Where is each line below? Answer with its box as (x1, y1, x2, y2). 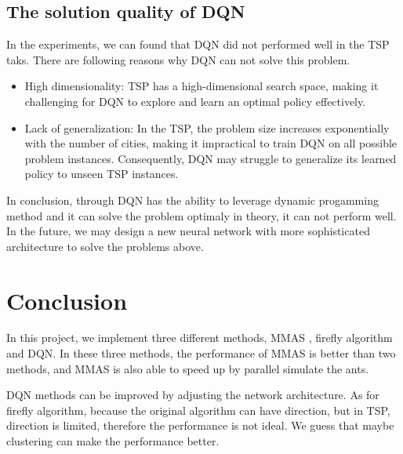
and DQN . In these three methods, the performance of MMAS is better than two (6, 345, 396, 361)
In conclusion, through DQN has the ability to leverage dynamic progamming (6, 191, 379, 208)
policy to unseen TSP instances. (24, 165, 179, 182)
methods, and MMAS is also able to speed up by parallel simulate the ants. (6, 360, 369, 376)
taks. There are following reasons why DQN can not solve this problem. (6, 51, 350, 67)
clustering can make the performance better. (6, 433, 220, 449)
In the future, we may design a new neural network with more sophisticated (6, 223, 370, 239)
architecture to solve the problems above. (6, 238, 204, 254)
